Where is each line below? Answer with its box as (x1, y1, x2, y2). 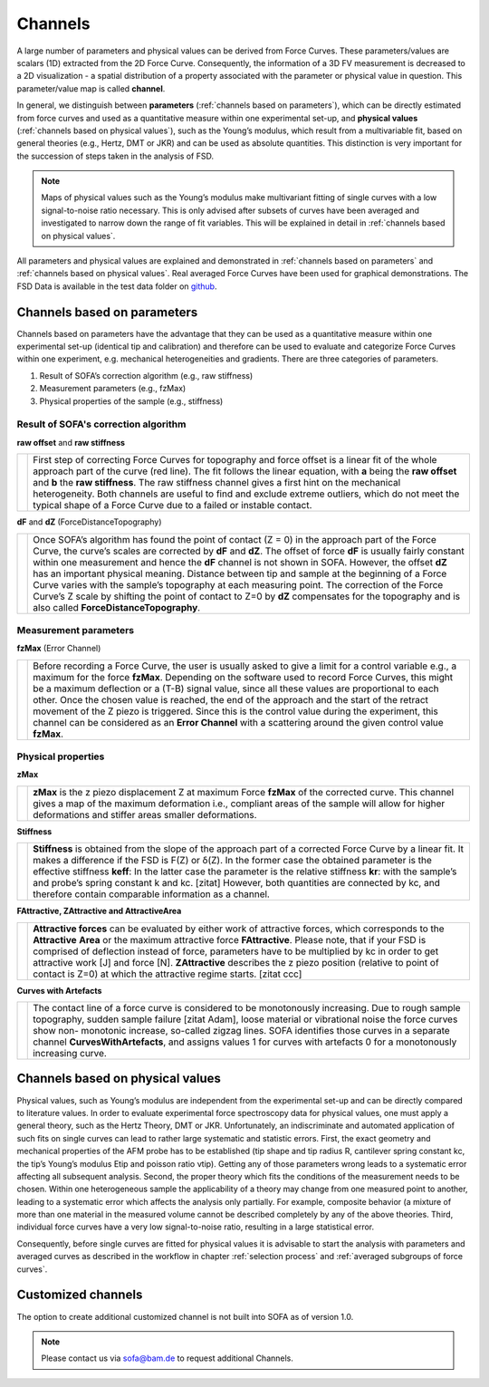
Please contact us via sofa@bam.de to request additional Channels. (41, 1353, 294, 1363)
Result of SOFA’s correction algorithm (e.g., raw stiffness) (39, 370, 254, 380)
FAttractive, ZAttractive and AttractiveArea (16, 906, 182, 917)
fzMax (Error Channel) (16, 643, 101, 654)
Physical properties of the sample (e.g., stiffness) (39, 395, 224, 407)
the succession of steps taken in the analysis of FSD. (16, 150, 215, 161)
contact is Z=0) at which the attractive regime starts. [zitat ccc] (33, 968, 302, 980)
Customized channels (16, 1287, 143, 1303)
